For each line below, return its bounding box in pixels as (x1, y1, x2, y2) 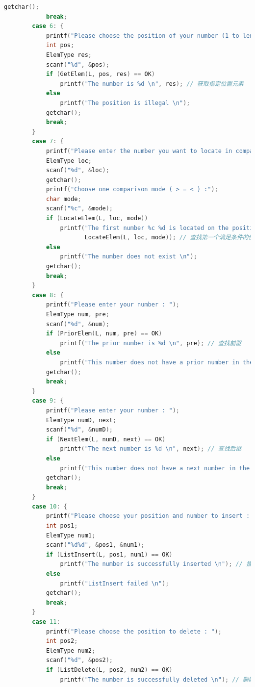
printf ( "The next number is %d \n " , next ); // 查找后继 (60, 445, 242, 453)
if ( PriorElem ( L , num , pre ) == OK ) (46, 330, 162, 337)
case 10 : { (32, 503, 67, 510)
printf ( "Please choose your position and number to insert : (46, 512, 250, 520)
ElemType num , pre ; (46, 311, 109, 318)
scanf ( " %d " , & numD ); (46, 426, 113, 433)
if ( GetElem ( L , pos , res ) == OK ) (46, 71, 155, 78)
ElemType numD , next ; (46, 416, 117, 424)
